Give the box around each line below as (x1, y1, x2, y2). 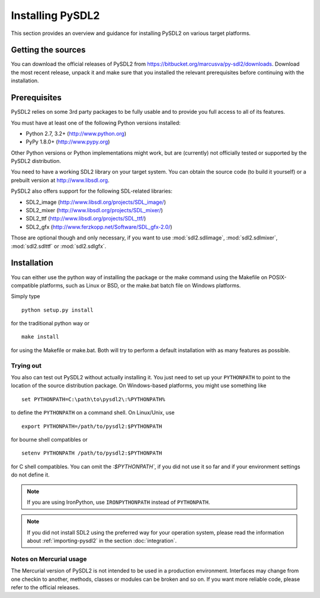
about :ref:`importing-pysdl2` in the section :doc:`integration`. (27, 537, 177, 545)
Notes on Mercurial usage (11, 555, 87, 563)
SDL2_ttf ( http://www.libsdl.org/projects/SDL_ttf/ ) (25, 215, 146, 222)
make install (21, 334, 59, 340)
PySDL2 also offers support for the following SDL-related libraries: (11, 187, 173, 195)
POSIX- (268, 273, 287, 281)
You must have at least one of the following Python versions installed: (11, 119, 181, 126)
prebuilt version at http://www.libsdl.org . (11, 177, 110, 184)
